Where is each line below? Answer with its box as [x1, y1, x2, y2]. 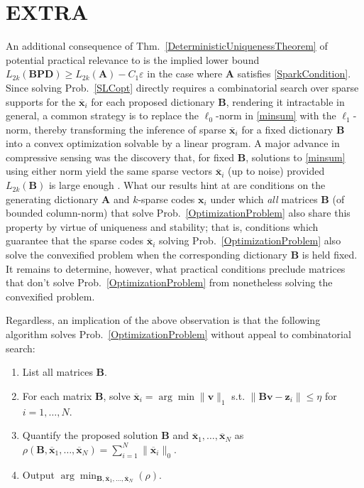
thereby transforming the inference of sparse [34, 121, 226, 136]
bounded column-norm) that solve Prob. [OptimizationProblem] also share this [6, 205, 351, 220]
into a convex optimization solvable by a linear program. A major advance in [6, 136, 340, 151]
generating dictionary [6, 191, 99, 206]
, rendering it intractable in [226, 94, 345, 109]
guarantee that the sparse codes [6, 233, 143, 248]
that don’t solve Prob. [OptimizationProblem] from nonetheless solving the [6, 275, 333, 290]
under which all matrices [210, 191, 318, 206]
